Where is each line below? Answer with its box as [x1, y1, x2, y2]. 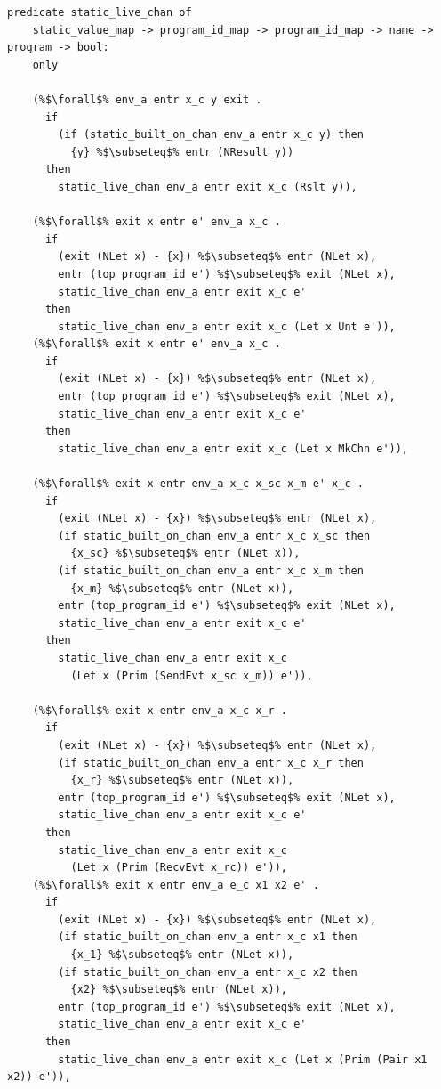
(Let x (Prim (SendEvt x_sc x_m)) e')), [70, 669, 313, 682]
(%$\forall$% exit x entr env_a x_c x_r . [32, 703, 287, 717]
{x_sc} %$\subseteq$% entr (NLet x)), [70, 547, 301, 560]
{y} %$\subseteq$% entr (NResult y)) [70, 145, 294, 158]
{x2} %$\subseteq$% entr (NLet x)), [70, 983, 287, 996]
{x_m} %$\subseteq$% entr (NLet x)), [70, 581, 294, 595]
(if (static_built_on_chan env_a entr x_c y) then [58, 128, 364, 142]
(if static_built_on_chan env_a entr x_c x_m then [58, 565, 364, 577]
